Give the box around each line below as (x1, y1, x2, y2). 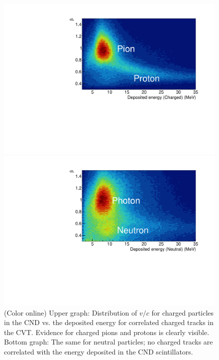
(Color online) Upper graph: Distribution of (4, 307, 137, 318)
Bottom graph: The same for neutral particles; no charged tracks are (4, 337, 213, 347)
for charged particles (151, 307, 214, 318)
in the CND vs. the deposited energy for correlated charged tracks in (4, 317, 214, 328)
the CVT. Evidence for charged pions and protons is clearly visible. (4, 327, 210, 337)
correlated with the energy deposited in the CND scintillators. (4, 346, 193, 357)
